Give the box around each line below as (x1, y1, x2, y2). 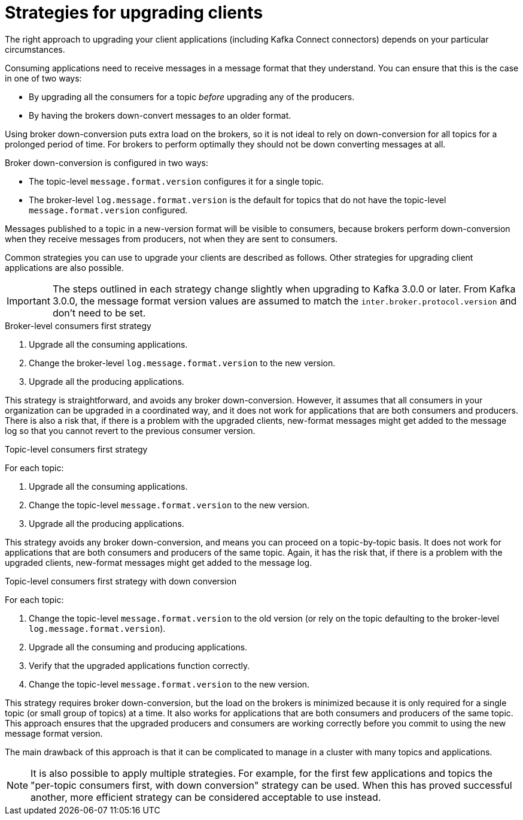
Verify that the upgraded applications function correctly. (29, 660, 250, 671)
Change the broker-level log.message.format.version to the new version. (29, 357, 336, 368)
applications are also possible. (5, 262, 124, 273)
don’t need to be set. (52, 306, 146, 319)
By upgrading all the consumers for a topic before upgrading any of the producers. (29, 91, 355, 102)
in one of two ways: (5, 73, 82, 83)
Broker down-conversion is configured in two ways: (5, 157, 208, 168)
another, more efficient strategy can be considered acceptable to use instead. (31, 791, 381, 803)
